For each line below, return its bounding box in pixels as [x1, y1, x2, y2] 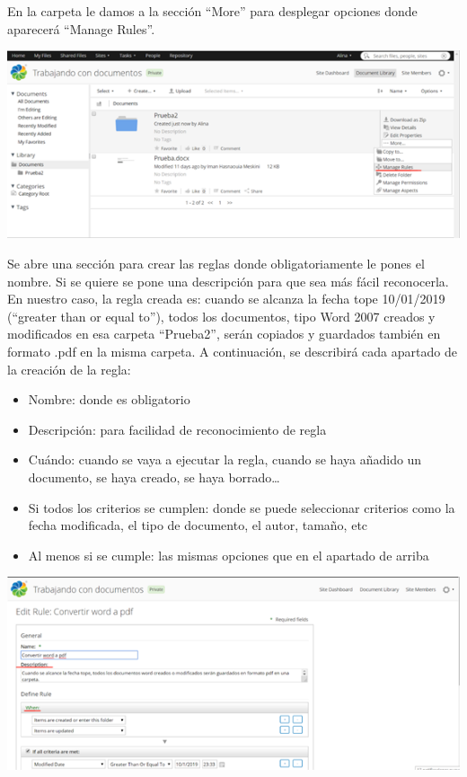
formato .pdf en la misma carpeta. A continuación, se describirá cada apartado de [7, 342, 457, 360]
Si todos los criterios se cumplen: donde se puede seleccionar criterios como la [28, 498, 455, 517]
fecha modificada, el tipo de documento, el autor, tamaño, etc [28, 516, 368, 534]
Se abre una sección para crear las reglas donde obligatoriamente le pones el [7, 254, 425, 273]
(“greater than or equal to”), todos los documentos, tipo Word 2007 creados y [7, 306, 436, 325]
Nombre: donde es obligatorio [28, 390, 190, 409]
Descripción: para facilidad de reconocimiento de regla [28, 419, 327, 438]
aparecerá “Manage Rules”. [7, 19, 155, 38]
